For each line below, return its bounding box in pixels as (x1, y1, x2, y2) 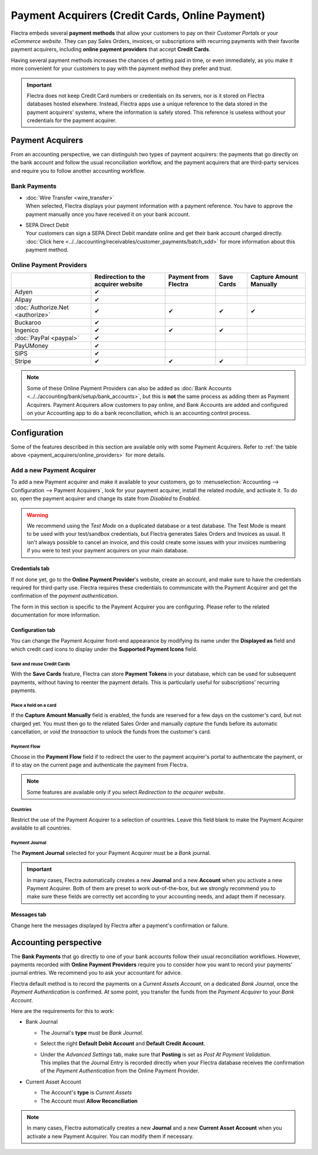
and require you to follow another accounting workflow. (11, 167, 145, 174)
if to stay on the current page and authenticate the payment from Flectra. (11, 761, 188, 768)
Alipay (14, 295, 32, 304)
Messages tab (11, 911, 47, 918)
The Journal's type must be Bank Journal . (40, 1029, 144, 1036)
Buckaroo (14, 318, 41, 327)
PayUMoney (14, 342, 49, 350)
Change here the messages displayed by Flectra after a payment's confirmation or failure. (11, 922, 229, 929)
